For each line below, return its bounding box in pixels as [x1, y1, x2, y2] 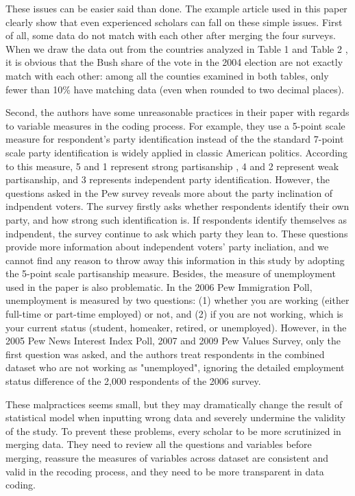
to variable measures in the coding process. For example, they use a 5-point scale [5, 118, 345, 132]
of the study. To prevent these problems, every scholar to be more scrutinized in [5, 423, 341, 438]
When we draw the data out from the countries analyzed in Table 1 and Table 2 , [5, 41, 348, 56]
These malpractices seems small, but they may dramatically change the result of [5, 397, 343, 411]
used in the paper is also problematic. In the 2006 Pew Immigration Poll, [5, 279, 313, 294]
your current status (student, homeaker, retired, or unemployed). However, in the [5, 320, 347, 334]
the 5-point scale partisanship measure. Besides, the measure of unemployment [5, 266, 336, 281]
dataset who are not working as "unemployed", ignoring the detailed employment [5, 360, 345, 375]
